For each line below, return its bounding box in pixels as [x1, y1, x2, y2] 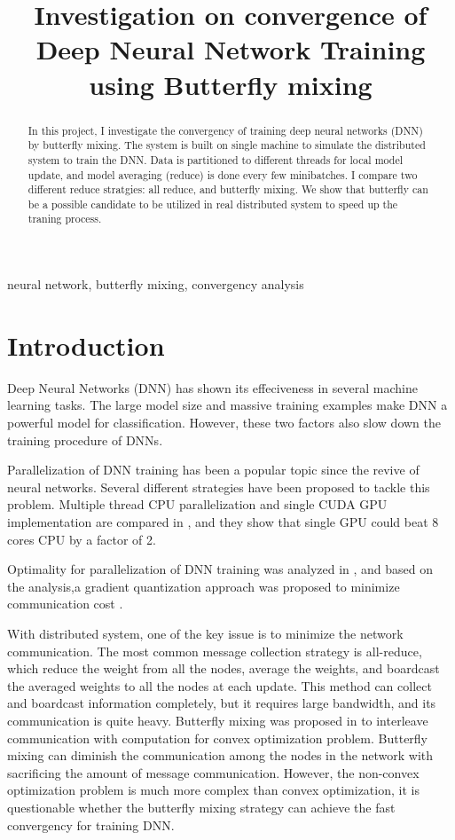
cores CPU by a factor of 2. [7, 530, 156, 548]
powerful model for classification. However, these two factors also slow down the [7, 413, 442, 432]
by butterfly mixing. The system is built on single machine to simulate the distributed [27, 137, 426, 153]
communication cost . [7, 594, 123, 613]
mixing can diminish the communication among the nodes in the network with [7, 746, 434, 765]
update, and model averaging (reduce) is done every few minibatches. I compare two [27, 167, 418, 182]
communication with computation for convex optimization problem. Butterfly [7, 728, 428, 747]
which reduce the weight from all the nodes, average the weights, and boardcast [7, 659, 440, 678]
